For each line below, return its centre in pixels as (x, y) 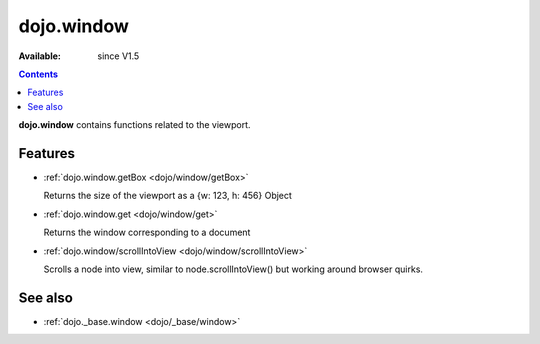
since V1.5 (118, 56)
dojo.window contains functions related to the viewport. (134, 125)
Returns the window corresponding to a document (147, 232)
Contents (38, 74)
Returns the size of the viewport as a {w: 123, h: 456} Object (167, 196)
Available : (40, 56)
